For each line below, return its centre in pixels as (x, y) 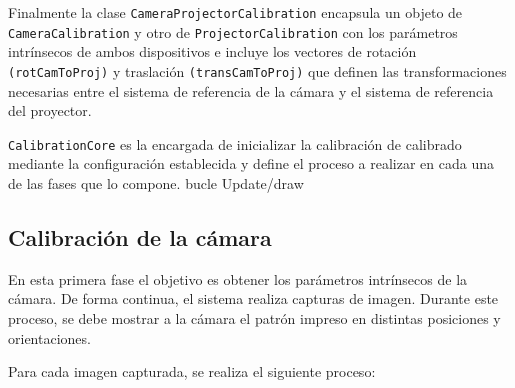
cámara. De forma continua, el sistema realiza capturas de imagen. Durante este (253, 298)
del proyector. (50, 110)
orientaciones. (49, 337)
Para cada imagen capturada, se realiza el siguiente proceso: (192, 371)
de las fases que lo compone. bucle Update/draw (156, 183)
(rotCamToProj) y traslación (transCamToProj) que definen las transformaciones (257, 70)
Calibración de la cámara (140, 236)
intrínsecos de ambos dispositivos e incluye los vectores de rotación (212, 51)
